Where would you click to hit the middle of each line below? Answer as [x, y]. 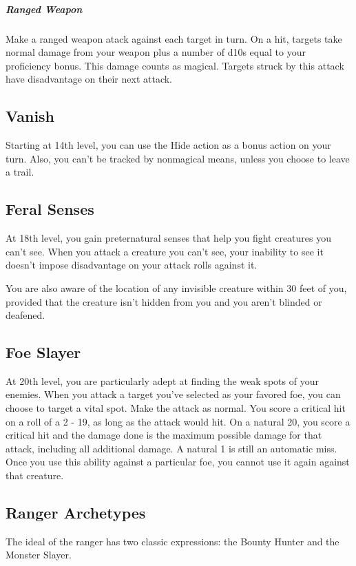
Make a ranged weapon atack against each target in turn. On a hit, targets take [174, 38]
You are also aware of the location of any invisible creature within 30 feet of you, [176, 287]
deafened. [25, 315]
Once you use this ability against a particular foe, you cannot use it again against [178, 462]
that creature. [35, 475]
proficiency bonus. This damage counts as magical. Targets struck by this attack [175, 65]
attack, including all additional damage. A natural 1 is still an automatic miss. [171, 448]
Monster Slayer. [39, 555]
